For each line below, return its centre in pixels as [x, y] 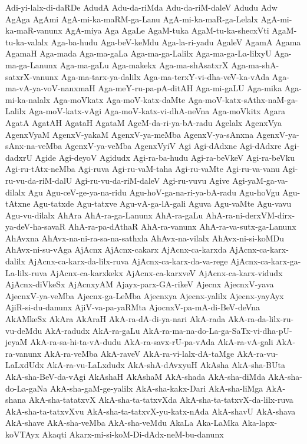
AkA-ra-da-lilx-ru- [261, 319]
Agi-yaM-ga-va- [260, 180]
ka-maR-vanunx [34, 30]
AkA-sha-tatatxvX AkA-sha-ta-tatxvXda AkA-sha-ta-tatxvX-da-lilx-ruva [161, 400]
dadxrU [19, 157]
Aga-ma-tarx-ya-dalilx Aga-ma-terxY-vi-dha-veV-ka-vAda [165, 76]
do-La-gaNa [27, 388]
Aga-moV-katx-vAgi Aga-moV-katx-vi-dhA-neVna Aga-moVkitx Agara [157, 111]
